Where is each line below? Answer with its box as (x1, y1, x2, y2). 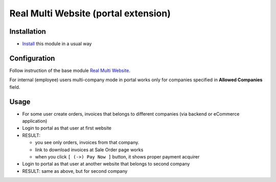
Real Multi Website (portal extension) (9, 8, 171, 19)
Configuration (9, 54, 55, 62)
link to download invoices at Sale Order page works (35, 146, 144, 153)
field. (9, 84, 20, 90)
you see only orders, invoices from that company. (35, 140, 140, 146)
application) (22, 118, 48, 124)
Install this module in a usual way (22, 41, 92, 47)
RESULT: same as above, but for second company (22, 168, 128, 174)
